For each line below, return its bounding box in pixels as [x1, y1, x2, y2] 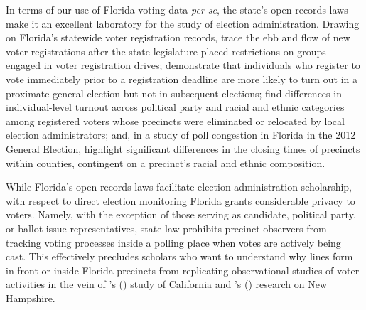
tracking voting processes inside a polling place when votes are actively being [6, 235, 341, 250]
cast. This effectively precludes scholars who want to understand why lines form [6, 249, 353, 264]
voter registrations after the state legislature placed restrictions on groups [6, 43, 326, 58]
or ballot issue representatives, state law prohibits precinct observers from [6, 220, 327, 235]
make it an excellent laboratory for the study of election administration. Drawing [6, 16, 360, 31]
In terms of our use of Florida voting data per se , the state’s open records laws [6, 2, 348, 16]
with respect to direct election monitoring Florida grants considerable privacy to [6, 193, 355, 208]
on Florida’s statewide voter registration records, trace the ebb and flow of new [6, 30, 350, 45]
